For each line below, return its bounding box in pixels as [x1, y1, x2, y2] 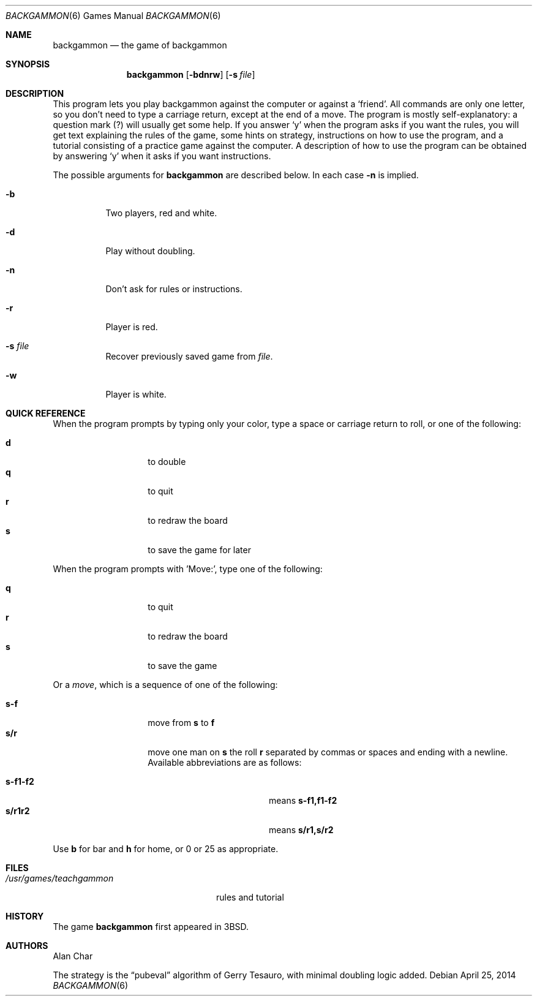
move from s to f [148, 717, 215, 728]
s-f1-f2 [6, 776, 34, 787]
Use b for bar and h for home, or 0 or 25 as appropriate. [53, 844, 279, 854]
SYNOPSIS [6, 59, 50, 69]
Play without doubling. [105, 246, 195, 256]
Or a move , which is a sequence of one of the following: [53, 679, 278, 690]
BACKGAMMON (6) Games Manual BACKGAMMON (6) [6, 10, 221, 21]
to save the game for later [148, 545, 251, 555]
